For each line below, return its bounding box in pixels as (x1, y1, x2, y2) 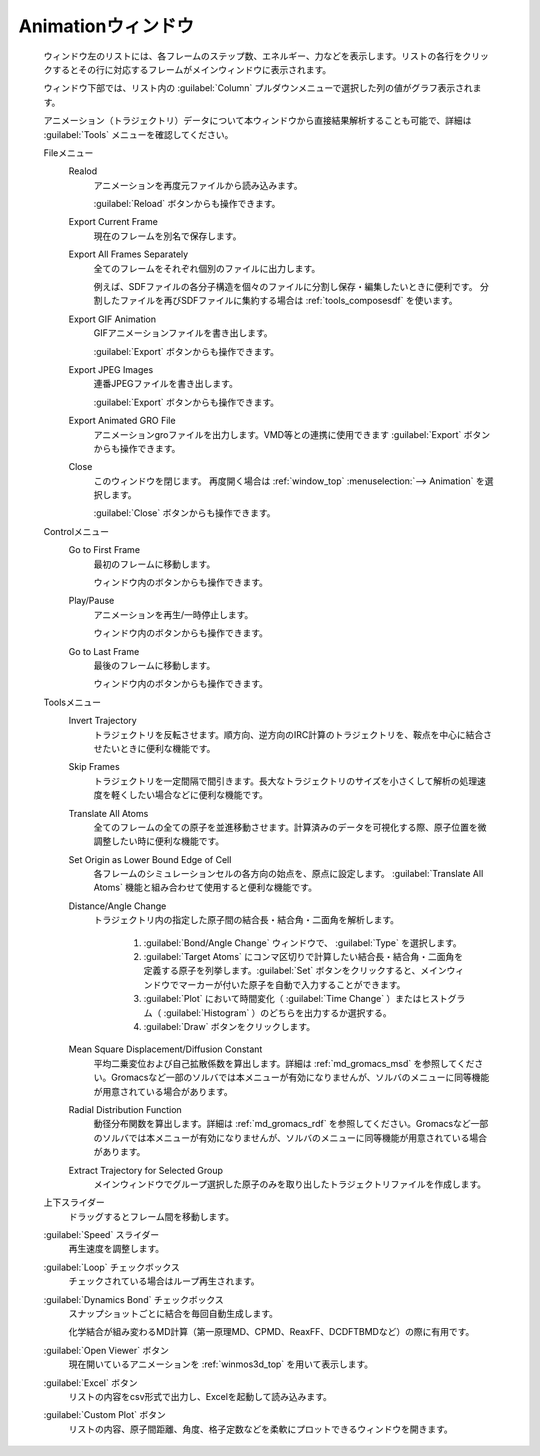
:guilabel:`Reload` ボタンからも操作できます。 (93, 198, 281, 210)
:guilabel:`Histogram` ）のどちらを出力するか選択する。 (163, 1006, 392, 1019)
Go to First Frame (68, 544, 140, 556)
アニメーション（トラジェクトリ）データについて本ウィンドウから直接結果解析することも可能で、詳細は (43, 115, 472, 127)
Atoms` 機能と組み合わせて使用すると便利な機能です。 (93, 881, 317, 894)
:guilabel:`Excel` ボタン (43, 1376, 138, 1389)
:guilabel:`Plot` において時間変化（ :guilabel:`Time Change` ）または (143, 993, 422, 1005)
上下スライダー (43, 1196, 105, 1209)
